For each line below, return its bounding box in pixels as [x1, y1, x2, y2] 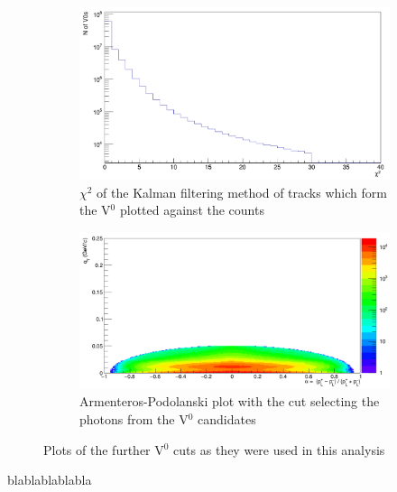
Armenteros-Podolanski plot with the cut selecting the [79, 392, 380, 411]
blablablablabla [7, 470, 92, 489]
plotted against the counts [119, 200, 264, 219]
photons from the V [79, 409, 189, 428]
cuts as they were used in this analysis [173, 440, 385, 459]
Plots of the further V [43, 440, 164, 459]
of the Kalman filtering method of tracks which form [97, 182, 387, 201]
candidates [198, 409, 256, 428]
